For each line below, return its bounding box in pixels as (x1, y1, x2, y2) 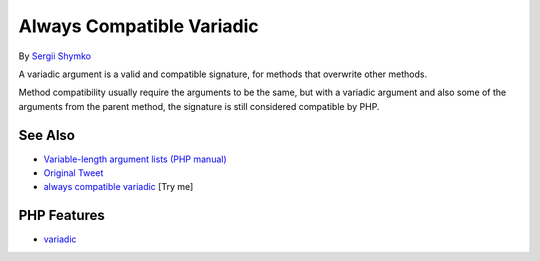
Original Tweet (43, 167, 104, 179)
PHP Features (18, 207, 105, 224)
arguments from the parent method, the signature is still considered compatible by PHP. (18, 100, 380, 112)
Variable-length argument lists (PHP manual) (43, 153, 227, 165)
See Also (18, 126, 75, 144)
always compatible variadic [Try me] (43, 181, 194, 193)
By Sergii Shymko (18, 50, 92, 62)
